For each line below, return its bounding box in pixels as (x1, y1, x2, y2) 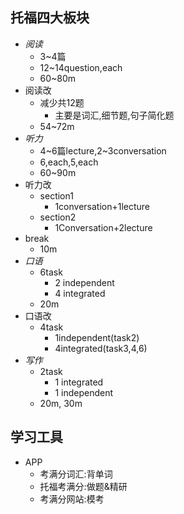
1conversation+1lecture (54, 200, 151, 212)
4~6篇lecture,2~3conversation (39, 144, 167, 157)
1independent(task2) (54, 331, 140, 343)
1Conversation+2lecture (54, 221, 153, 233)
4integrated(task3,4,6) (54, 342, 148, 354)
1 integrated (54, 376, 104, 388)
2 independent (54, 276, 115, 288)
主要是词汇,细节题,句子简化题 (54, 109, 175, 121)
